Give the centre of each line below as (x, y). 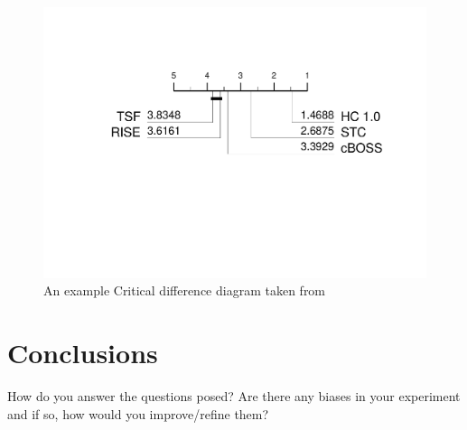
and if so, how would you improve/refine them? (138, 413)
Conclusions (83, 353)
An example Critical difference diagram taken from (185, 290)
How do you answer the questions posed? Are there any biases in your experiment (234, 395)
